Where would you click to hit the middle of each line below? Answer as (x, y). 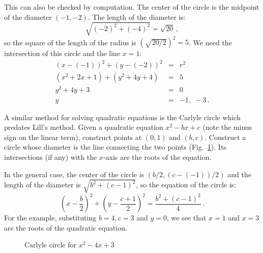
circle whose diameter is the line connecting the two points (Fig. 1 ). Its (115, 147)
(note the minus (227, 127)
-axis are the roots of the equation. (157, 157)
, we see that (186, 218)
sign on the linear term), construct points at (73, 137)
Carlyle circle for (51, 245)
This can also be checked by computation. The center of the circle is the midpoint (132, 7)
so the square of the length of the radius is (70, 42)
